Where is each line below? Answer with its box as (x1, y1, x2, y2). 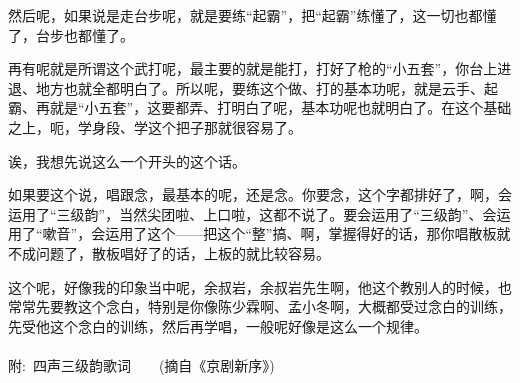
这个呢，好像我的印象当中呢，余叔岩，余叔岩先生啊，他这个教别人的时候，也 (8, 276, 512, 297)
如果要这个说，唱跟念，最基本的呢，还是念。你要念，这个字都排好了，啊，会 (8, 184, 512, 205)
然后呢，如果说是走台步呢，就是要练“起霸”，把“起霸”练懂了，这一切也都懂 (8, 5, 497, 25)
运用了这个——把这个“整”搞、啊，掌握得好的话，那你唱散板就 (105, 223, 511, 244)
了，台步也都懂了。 (8, 24, 134, 45)
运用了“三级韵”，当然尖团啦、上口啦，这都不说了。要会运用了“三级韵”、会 (8, 203, 497, 224)
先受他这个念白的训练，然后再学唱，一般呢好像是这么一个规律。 (8, 315, 428, 336)
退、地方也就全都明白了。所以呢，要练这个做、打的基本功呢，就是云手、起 (8, 77, 498, 98)
